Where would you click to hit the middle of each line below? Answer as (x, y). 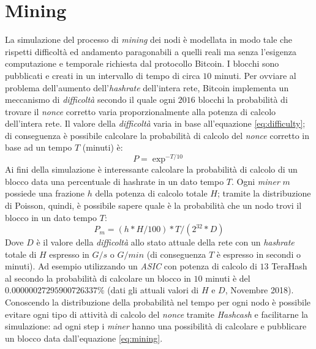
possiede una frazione (45, 193)
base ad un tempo (39, 147)
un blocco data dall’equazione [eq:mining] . (84, 338)
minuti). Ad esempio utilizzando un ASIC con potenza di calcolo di (131, 266)
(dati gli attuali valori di (153, 290)
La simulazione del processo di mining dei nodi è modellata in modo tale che (149, 39)
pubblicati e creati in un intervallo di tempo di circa (103, 75)
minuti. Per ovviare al (255, 75)
